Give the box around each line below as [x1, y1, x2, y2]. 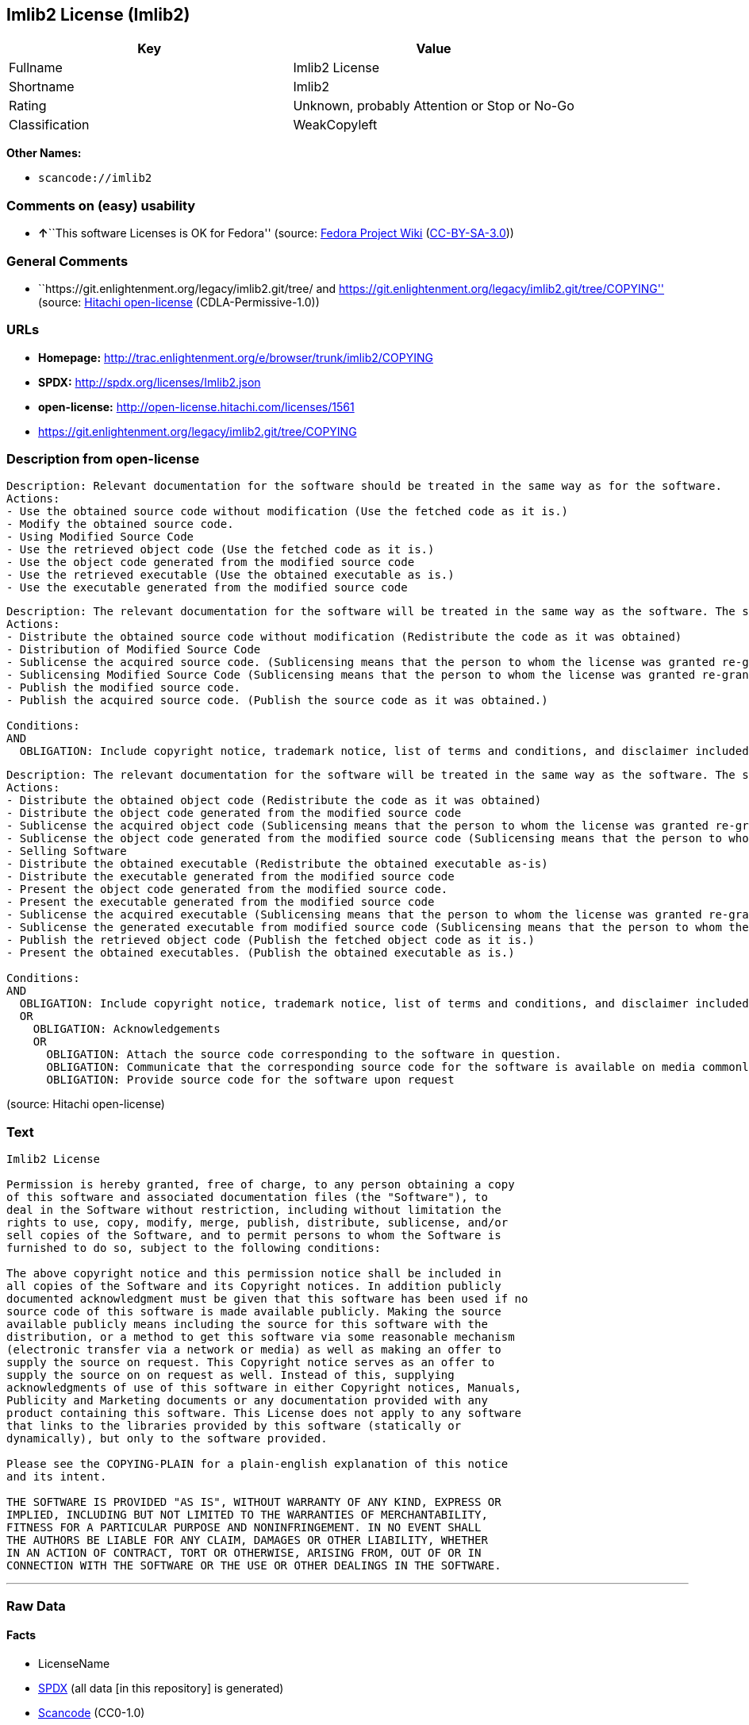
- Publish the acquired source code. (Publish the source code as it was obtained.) [6, 694, 548, 707]
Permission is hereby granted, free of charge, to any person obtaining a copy [6, 1178, 515, 1192]
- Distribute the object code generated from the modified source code [6, 807, 462, 820]
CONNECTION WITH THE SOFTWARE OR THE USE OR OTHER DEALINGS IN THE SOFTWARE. [6, 1559, 501, 1573]
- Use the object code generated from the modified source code [6, 556, 415, 569]
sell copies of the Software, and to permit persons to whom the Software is [6, 1229, 501, 1242]
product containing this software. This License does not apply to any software [6, 1407, 522, 1420]
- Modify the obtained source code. [6, 518, 234, 531]
